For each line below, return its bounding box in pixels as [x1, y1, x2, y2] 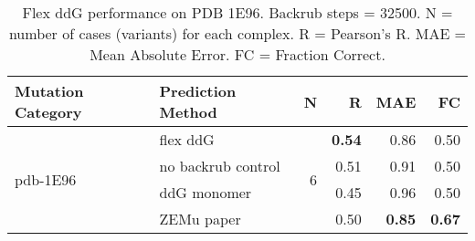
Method [159, 101, 217, 122]
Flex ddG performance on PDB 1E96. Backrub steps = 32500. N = [22, 2, 453, 23]
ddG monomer [159, 182, 252, 203]
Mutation [15, 80, 84, 101]
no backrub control [159, 155, 280, 176]
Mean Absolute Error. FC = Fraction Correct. [90, 44, 385, 65]
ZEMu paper [159, 208, 241, 229]
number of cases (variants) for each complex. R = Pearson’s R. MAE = [8, 23, 467, 44]
